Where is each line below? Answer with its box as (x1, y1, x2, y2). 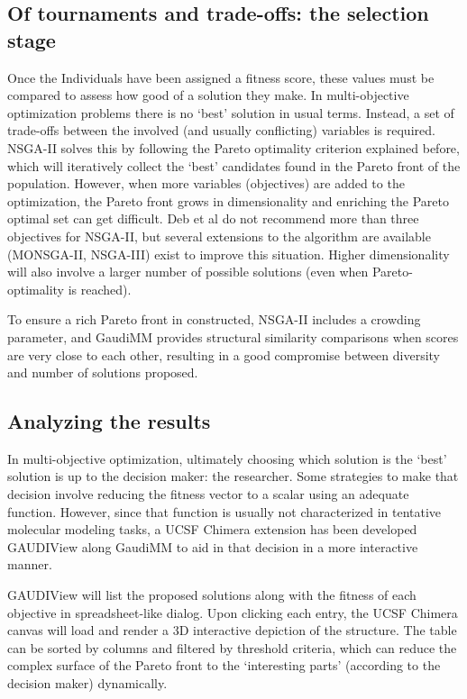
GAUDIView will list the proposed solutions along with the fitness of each (7, 586, 417, 604)
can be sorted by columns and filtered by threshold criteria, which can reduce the (7, 638, 457, 657)
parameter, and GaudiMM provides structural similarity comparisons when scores (7, 327, 459, 346)
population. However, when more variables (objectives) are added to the (7, 174, 405, 193)
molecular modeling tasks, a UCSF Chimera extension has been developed (7, 520, 417, 539)
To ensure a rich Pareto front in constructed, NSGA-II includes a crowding (7, 310, 421, 329)
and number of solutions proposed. (7, 363, 198, 382)
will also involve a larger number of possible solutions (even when (7, 262, 369, 281)
